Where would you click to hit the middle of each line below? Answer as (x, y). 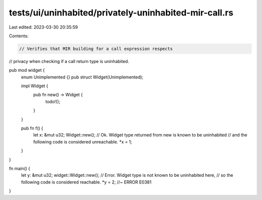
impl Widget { (35, 86)
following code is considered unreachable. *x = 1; (83, 142)
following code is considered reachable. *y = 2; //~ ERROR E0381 (86, 182)
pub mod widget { (27, 70)
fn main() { (20, 168)
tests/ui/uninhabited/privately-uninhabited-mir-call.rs (121, 13)
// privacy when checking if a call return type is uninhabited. (69, 61)
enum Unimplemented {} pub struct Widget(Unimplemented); (82, 77)
